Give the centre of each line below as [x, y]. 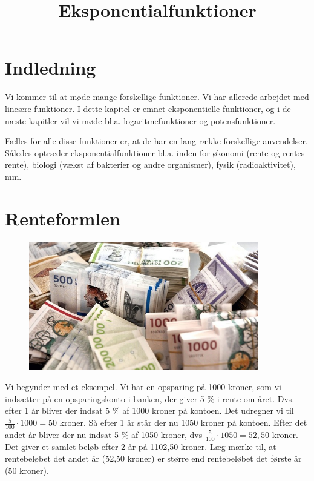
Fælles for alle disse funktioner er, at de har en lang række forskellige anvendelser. [156, 141]
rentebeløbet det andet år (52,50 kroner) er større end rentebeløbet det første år [153, 458]
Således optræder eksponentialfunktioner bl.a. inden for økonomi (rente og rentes [155, 152]
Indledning [51, 68]
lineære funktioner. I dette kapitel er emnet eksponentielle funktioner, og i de [148, 108]
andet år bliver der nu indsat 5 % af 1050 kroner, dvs [104, 434]
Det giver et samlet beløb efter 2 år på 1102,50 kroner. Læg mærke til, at [141, 446]
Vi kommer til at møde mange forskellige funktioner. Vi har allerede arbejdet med [157, 97]
